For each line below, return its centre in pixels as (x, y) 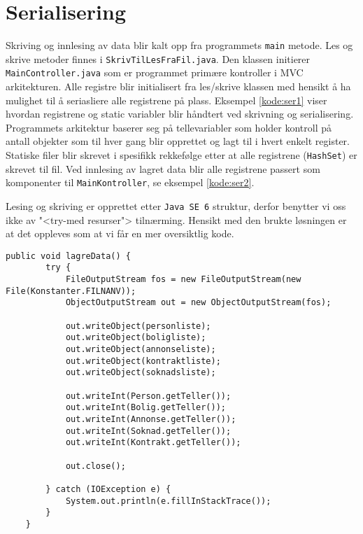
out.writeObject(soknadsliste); (141, 373)
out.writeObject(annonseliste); (141, 350)
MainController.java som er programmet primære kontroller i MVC (155, 72)
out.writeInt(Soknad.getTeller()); (148, 431)
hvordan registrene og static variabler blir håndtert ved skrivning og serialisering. (180, 114)
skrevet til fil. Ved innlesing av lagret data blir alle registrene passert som (163, 168)
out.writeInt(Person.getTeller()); (148, 396)
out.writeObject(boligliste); (136, 338)
